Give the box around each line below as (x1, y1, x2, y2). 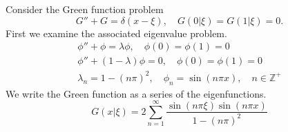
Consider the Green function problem (6, 2, 164, 16)
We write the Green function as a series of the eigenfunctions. (6, 86, 267, 100)
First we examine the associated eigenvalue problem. (6, 25, 227, 40)
